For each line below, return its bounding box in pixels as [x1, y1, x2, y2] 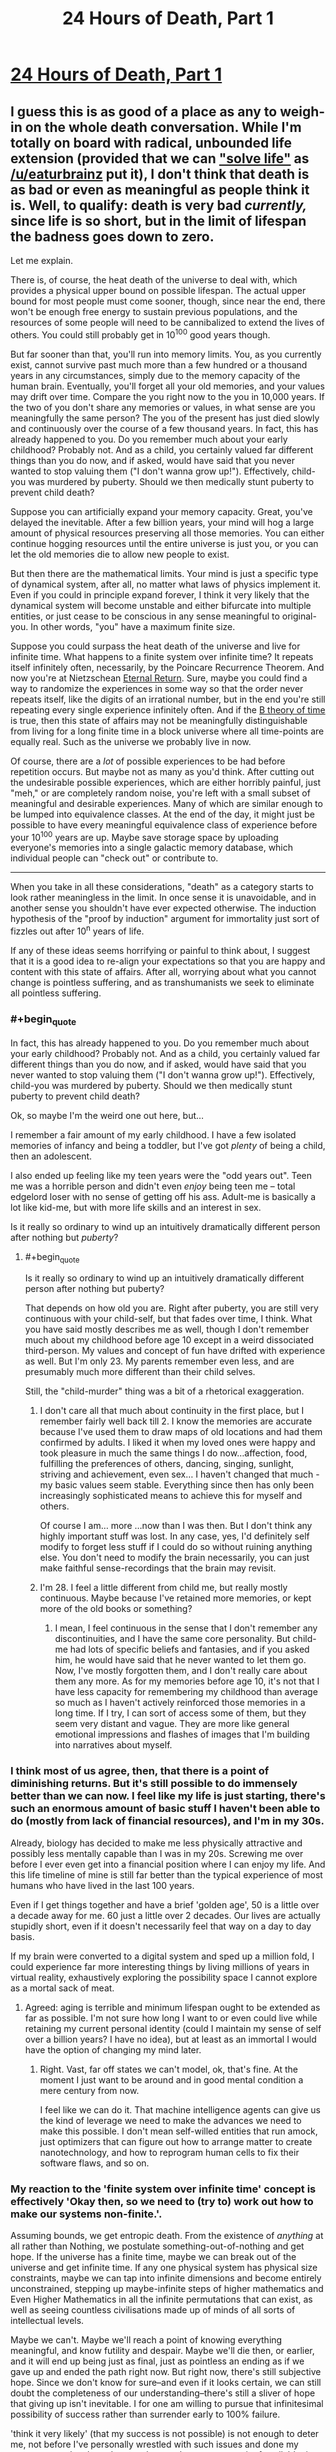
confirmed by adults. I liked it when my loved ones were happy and [39, 1437, 316, 1449]
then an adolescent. [10, 1150, 93, 1162]
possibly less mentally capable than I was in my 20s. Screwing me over [10, 1847, 304, 1859]
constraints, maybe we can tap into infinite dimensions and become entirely [10, 2272, 322, 2284]
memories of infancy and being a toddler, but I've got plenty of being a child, [10, 1139, 326, 1151]
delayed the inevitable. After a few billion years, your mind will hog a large [10, 516, 315, 528]
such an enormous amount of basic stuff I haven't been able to [10, 1802, 321, 1816]
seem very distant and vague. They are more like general [54, 1718, 290, 1730]
